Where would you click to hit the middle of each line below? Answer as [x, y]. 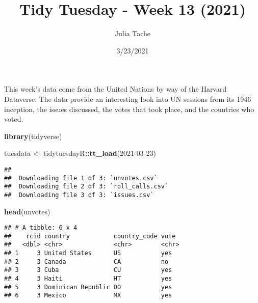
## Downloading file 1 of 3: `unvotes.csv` [81, 178]
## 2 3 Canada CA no [86, 261]
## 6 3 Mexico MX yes [88, 296]
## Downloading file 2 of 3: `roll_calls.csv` [86, 187]
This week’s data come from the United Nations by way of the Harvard [115, 89]
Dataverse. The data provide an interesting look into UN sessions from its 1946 [128, 99]
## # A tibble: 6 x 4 [41, 228]
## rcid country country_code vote [90, 236]
